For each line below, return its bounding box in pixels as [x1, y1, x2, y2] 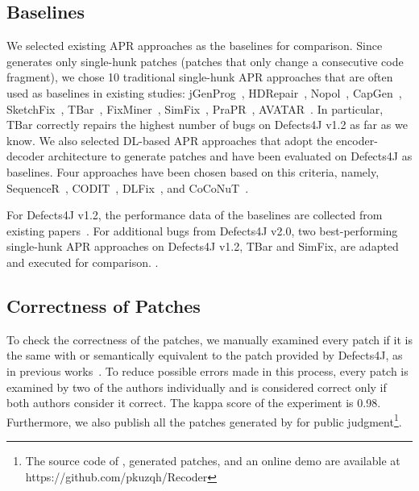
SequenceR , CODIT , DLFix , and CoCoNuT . [6, 179, 249, 196]
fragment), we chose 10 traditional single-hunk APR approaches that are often [6, 69, 393, 85]
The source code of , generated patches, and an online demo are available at [25, 451, 400, 468]
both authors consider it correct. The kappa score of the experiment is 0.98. [6, 394, 381, 411]
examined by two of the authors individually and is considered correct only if [6, 378, 387, 395]
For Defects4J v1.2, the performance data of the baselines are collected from [6, 206, 383, 223]
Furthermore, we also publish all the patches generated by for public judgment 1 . [6, 410, 402, 430]
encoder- [336, 131, 378, 148]
